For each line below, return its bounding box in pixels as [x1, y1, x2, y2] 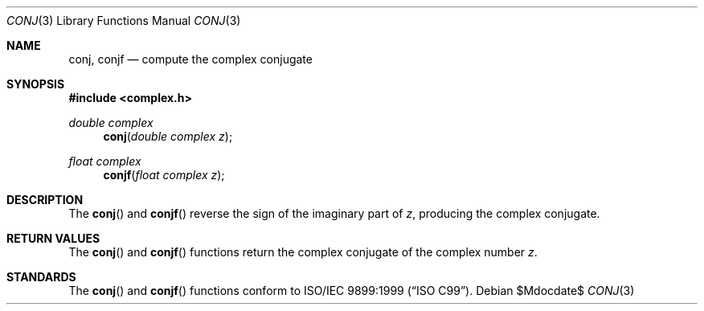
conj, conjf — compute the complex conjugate [68, 52, 313, 66]
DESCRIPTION [6, 193, 84, 207]
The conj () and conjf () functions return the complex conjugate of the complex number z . [68, 245, 538, 259]
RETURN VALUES [6, 231, 100, 245]
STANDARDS [6, 270, 76, 284]
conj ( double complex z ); [103, 129, 233, 143]
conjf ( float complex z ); [103, 168, 225, 182]
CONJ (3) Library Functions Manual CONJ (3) [6, 14, 241, 27]
